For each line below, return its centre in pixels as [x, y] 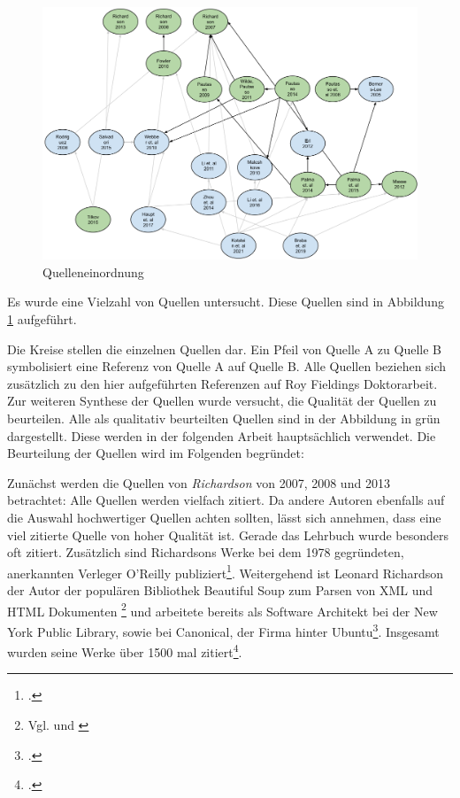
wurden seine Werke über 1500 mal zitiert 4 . [125, 651]
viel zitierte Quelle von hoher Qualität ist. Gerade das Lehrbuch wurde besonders [228, 535]
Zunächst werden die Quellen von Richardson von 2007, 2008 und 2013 [199, 482]
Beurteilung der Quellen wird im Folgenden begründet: [156, 453]
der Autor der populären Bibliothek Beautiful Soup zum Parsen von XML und [220, 590]
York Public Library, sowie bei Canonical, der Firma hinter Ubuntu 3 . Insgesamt [223, 630]
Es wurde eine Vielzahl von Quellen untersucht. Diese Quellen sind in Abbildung [226, 302]
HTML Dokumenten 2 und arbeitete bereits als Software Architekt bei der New [222, 609]
